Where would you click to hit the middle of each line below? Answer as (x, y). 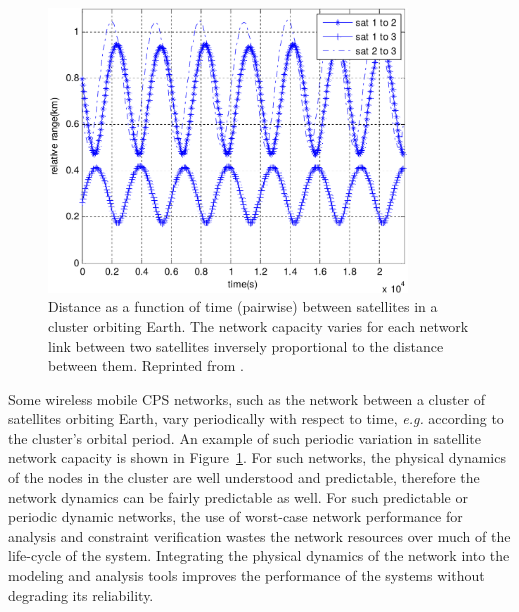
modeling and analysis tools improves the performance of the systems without (246, 575)
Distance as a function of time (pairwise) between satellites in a (243, 306)
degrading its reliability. (81, 594)
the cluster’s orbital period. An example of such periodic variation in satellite (245, 437)
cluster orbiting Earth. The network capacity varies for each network (258, 325)
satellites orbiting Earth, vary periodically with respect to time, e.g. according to (256, 418)
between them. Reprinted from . (146, 365)
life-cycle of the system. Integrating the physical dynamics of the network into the (259, 555)
